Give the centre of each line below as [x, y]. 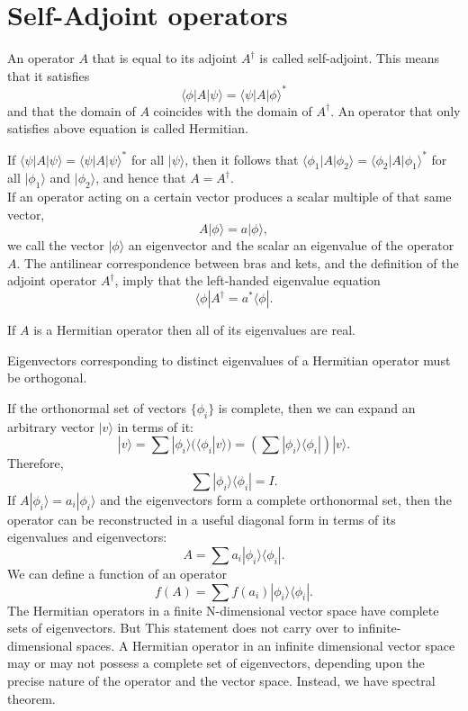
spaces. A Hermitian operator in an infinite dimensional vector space [266, 645]
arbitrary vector [51, 426]
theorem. [31, 698]
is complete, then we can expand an [317, 407]
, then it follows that [242, 159]
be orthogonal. [47, 378]
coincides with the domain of [233, 110]
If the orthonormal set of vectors [97, 407]
